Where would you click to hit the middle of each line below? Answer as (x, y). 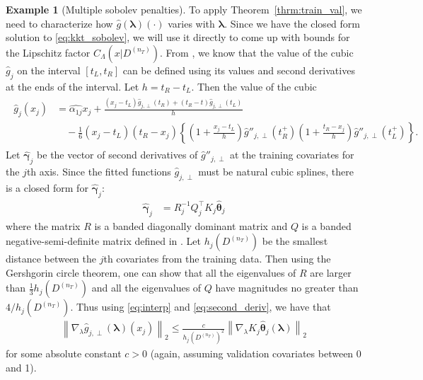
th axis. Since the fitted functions (99, 172)
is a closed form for (47, 187)
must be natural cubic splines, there (276, 172)
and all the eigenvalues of (146, 288)
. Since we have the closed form (292, 23)
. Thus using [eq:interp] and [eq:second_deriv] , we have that (201, 307)
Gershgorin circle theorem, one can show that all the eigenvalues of (151, 272)
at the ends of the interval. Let (73, 86)
